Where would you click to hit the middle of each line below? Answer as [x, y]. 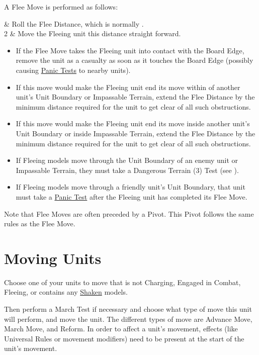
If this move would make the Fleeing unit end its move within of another [128, 87]
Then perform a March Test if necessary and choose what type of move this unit [128, 309]
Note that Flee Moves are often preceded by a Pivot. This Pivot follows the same [129, 213]
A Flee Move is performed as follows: [61, 7]
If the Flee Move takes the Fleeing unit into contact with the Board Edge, [130, 50]
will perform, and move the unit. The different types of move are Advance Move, [128, 319]
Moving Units [53, 258]
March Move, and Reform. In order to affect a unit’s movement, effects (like [121, 329]
